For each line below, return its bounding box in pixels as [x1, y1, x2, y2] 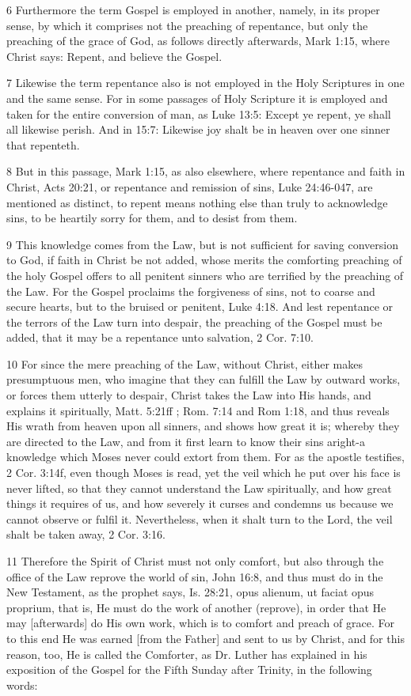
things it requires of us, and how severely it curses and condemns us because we [6, 495, 394, 512]
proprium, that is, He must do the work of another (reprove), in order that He [6, 599, 386, 615]
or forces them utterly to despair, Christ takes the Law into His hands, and [6, 387, 371, 403]
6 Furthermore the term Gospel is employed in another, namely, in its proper [6, 2, 380, 17]
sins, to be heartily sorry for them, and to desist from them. [6, 210, 298, 226]
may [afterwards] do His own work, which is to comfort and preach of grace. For [6, 615, 394, 631]
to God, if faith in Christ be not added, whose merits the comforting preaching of [6, 252, 402, 268]
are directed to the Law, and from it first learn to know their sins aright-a [6, 433, 365, 449]
